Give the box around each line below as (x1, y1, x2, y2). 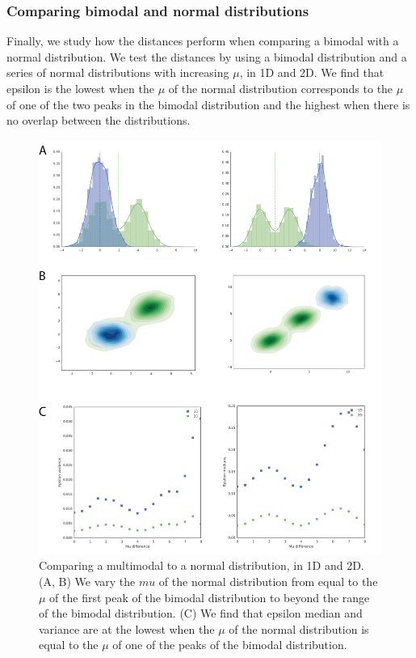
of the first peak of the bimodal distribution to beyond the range (49, 588, 370, 605)
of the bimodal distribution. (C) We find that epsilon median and (39, 605, 363, 622)
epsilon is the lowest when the (6, 80, 154, 96)
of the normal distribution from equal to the (158, 573, 378, 590)
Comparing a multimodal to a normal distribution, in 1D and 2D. (39, 557, 364, 574)
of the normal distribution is (229, 620, 369, 637)
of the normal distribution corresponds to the (168, 80, 393, 96)
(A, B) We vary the (39, 573, 136, 590)
